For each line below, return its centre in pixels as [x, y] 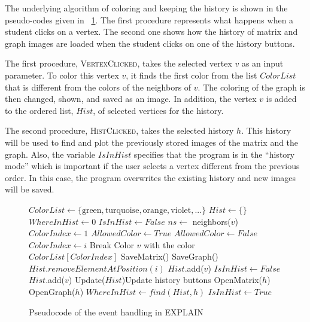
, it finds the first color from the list [192, 75]
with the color [169, 244]
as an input [262, 63]
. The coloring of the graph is [252, 87]
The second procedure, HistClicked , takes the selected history [119, 130]
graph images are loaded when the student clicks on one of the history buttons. [150, 43]
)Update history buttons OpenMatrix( [192, 280]
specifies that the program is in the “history [214, 154]
